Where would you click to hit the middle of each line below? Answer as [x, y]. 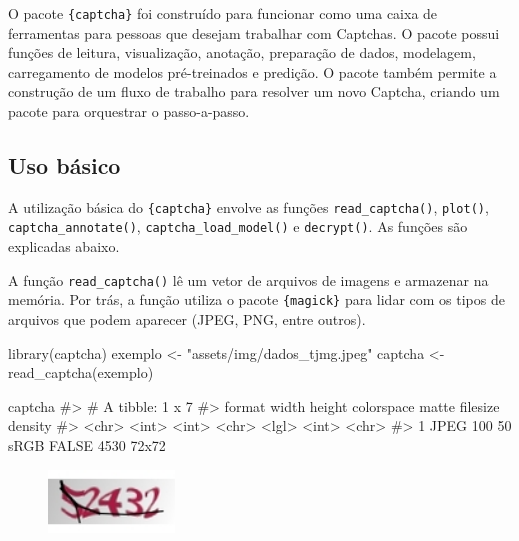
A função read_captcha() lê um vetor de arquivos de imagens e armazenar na [248, 279]
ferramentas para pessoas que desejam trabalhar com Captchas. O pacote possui [254, 32]
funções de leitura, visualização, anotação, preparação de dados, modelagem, [242, 52]
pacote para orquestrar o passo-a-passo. [129, 111]
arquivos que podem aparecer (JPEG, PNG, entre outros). [187, 319]
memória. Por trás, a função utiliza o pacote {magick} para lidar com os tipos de [256, 299]
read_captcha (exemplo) [81, 372]
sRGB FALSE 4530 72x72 [87, 445]
